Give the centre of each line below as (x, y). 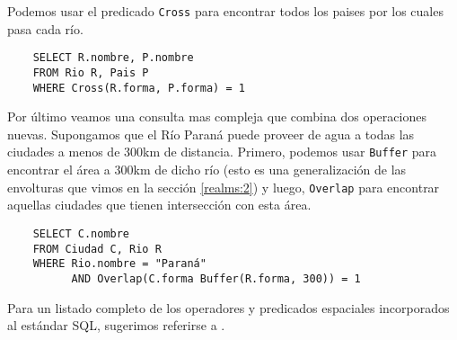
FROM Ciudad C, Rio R (97, 249)
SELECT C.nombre (81, 233)
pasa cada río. (45, 28)
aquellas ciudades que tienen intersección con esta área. (159, 205)
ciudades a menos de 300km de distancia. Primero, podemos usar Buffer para (222, 152)
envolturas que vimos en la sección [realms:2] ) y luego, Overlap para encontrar (224, 187)
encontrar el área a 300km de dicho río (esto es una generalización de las (207, 170)
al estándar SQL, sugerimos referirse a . (116, 325)
